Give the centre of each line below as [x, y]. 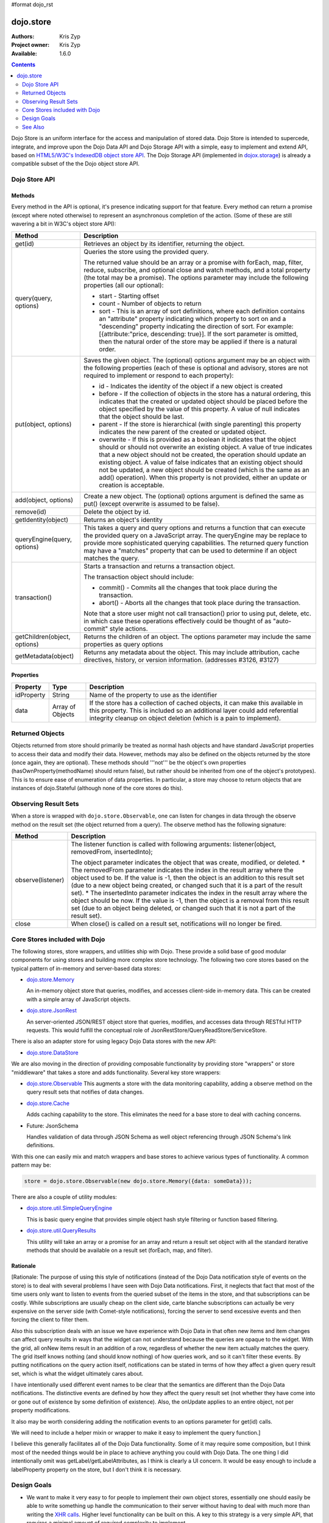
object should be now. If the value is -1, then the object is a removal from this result [190, 900]
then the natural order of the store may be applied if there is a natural [198, 341]
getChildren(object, [43, 637]
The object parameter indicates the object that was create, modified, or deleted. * [188, 863]
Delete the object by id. [117, 512]
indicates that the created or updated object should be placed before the [203, 401]
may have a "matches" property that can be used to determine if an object [190, 550]
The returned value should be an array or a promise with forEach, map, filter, [193, 262]
